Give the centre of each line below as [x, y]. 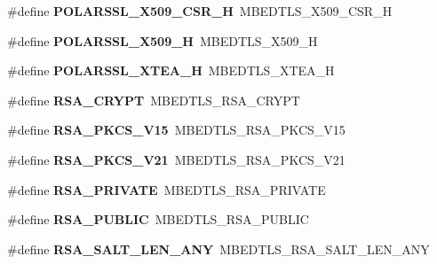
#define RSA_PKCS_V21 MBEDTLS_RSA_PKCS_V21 [176, 159]
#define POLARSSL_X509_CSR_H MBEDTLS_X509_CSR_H [200, 11]
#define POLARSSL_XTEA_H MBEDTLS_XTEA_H [171, 70]
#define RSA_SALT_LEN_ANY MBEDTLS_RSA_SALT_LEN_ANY [218, 248]
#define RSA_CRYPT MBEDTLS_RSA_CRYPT [154, 100]
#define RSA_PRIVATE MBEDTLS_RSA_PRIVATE [167, 189]
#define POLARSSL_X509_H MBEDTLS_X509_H [163, 40]
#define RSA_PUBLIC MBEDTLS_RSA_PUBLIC [158, 219]
